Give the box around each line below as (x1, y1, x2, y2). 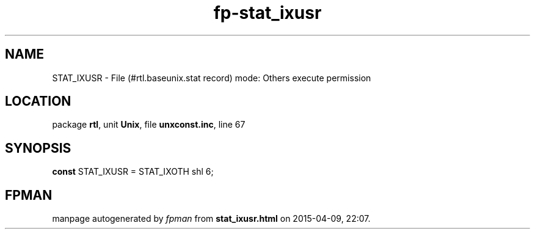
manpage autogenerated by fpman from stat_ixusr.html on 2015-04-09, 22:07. (52, 213, 371, 224)
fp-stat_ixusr (213, 2, 322, 23)
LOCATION (5, 93, 71, 109)
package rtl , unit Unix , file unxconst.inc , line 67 (52, 119, 246, 130)
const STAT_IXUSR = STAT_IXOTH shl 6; (52, 166, 214, 177)
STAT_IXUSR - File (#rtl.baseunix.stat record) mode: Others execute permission (52, 72, 371, 83)
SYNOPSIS (5, 140, 71, 156)
